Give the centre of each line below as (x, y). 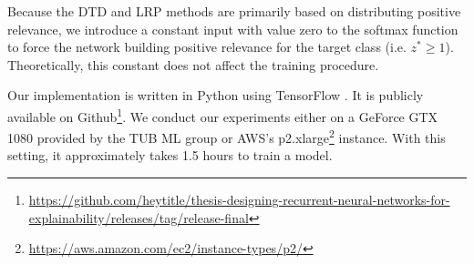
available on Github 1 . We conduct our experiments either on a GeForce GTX (223, 115)
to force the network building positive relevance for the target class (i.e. (207, 47)
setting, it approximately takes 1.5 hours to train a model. (170, 155)
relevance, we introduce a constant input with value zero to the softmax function (233, 29)
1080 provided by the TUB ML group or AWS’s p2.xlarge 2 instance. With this (227, 136)
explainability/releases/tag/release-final (139, 217)
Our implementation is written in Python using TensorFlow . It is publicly (216, 95)
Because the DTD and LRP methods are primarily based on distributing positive (234, 11)
